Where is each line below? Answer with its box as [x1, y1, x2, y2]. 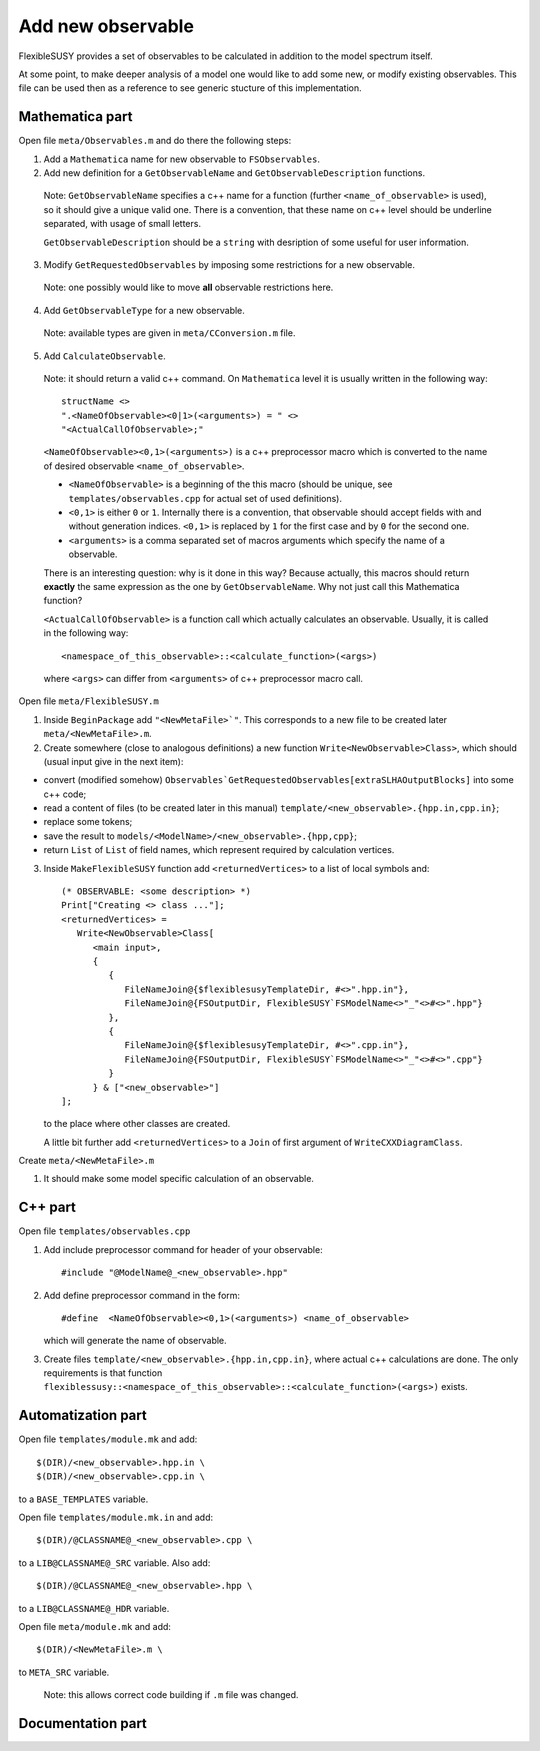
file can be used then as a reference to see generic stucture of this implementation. [18, 82, 362, 94]
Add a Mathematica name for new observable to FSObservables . [43, 153, 320, 165]
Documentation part [18, 1715, 147, 1732]
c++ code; [43, 788, 87, 800]
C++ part [18, 1199, 77, 1216]
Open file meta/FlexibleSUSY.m [18, 695, 159, 707]
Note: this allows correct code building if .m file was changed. [43, 1689, 299, 1701]
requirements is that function [43, 1367, 163, 1379]
